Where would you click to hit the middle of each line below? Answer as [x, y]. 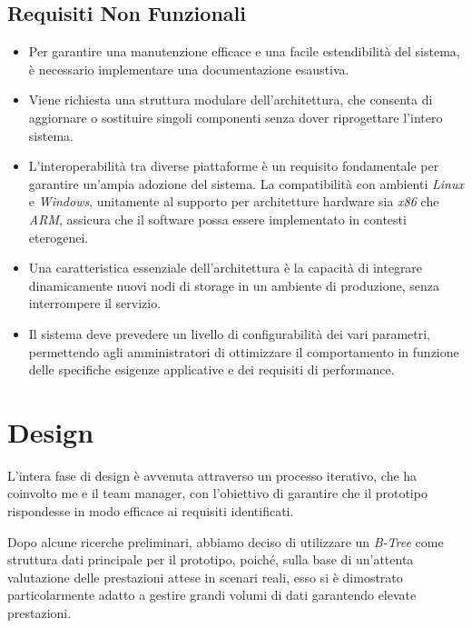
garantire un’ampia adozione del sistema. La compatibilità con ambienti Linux [246, 183]
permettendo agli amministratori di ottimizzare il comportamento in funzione [244, 351]
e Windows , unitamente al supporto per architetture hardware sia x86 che [234, 201]
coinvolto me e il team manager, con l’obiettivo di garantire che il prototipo [217, 493]
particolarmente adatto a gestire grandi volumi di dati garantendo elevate [212, 595]
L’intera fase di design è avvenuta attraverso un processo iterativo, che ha [212, 475]
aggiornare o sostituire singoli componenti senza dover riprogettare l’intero [236, 117]
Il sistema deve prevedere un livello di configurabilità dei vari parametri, [229, 333]
